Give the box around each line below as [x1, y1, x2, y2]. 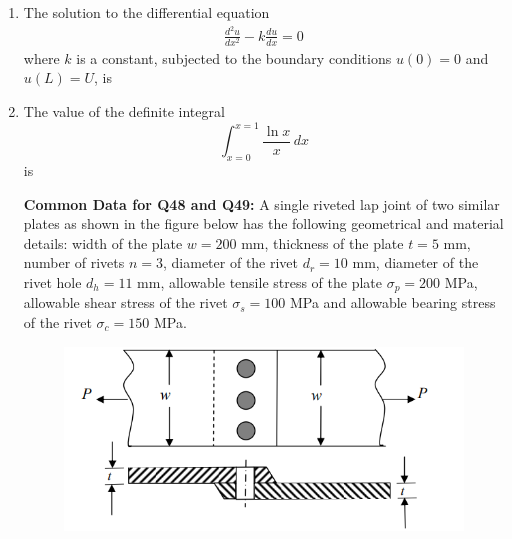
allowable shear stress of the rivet [23, 292, 228, 313]
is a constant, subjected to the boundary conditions [76, 47, 392, 68]
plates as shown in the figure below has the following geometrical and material [23, 213, 504, 234]
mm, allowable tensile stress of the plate [137, 271, 383, 292]
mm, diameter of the [352, 252, 479, 273]
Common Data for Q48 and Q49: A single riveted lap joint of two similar [23, 193, 500, 214]
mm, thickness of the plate [241, 232, 404, 253]
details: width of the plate [23, 232, 183, 253]
